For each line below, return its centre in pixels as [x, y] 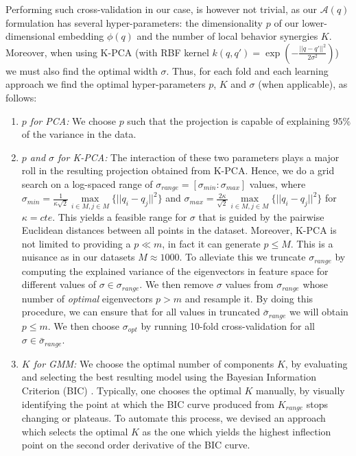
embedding [81, 36]
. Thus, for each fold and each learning [247, 70]
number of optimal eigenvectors [87, 298]
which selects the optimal [75, 431]
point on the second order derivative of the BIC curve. [136, 445]
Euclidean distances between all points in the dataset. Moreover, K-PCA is [179, 230]
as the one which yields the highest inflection [237, 431]
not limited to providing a [76, 243]
